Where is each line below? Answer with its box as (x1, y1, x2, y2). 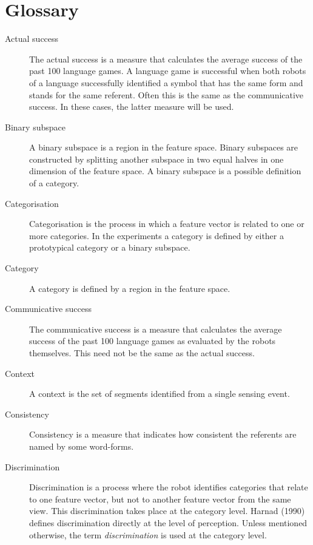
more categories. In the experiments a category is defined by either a (29, 229, 284, 242)
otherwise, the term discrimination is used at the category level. (29, 528, 267, 541)
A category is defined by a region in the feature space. (29, 282, 231, 294)
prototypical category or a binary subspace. (29, 241, 190, 254)
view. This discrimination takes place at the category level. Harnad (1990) (29, 504, 305, 517)
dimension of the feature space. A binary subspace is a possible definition (29, 164, 301, 177)
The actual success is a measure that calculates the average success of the (29, 52, 303, 65)
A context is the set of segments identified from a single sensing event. (29, 387, 290, 400)
